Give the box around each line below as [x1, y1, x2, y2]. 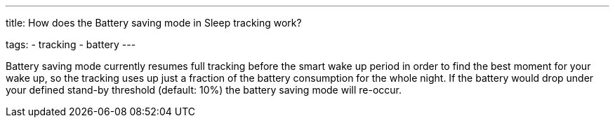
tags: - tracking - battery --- [6, 38, 136, 50]
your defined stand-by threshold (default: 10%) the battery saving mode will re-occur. [6, 84, 402, 96]
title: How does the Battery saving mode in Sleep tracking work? [6, 17, 302, 29]
